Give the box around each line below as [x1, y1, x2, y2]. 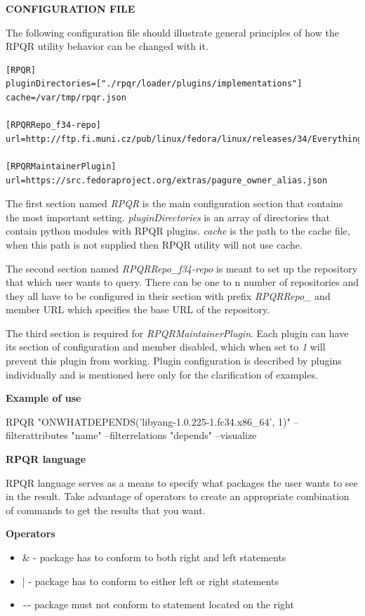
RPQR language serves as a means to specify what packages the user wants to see [6, 475, 358, 490]
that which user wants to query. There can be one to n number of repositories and [6, 275, 359, 289]
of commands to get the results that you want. [6, 502, 206, 517]
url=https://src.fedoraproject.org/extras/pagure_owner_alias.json [6, 175, 328, 185]
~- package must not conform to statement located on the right [22, 597, 294, 612]
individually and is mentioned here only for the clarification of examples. [6, 367, 318, 381]
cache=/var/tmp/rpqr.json [6, 92, 126, 103]
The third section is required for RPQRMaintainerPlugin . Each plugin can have [6, 325, 349, 340]
